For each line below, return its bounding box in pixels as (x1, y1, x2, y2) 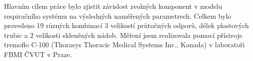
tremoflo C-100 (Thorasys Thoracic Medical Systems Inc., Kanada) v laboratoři (4, 39, 245, 50)
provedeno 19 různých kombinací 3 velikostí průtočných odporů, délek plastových (4, 20, 249, 30)
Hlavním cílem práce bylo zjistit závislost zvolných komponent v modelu (4, 1, 222, 11)
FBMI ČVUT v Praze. (4, 49, 72, 59)
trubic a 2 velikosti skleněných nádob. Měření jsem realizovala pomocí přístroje (4, 30, 243, 40)
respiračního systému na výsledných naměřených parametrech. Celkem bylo (4, 10, 231, 21)
